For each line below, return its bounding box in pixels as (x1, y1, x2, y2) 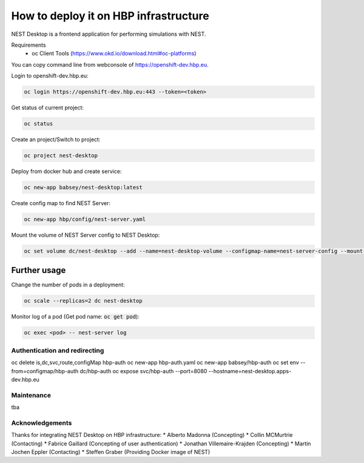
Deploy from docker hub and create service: (11, 167, 122, 175)
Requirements (11, 41, 46, 49)
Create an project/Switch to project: (11, 136, 101, 143)
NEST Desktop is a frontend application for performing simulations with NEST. (11, 30, 206, 38)
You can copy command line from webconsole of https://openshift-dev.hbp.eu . (11, 61, 209, 68)
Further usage (11, 265, 66, 275)
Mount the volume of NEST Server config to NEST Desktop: (11, 231, 160, 238)
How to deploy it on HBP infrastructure (11, 9, 209, 22)
